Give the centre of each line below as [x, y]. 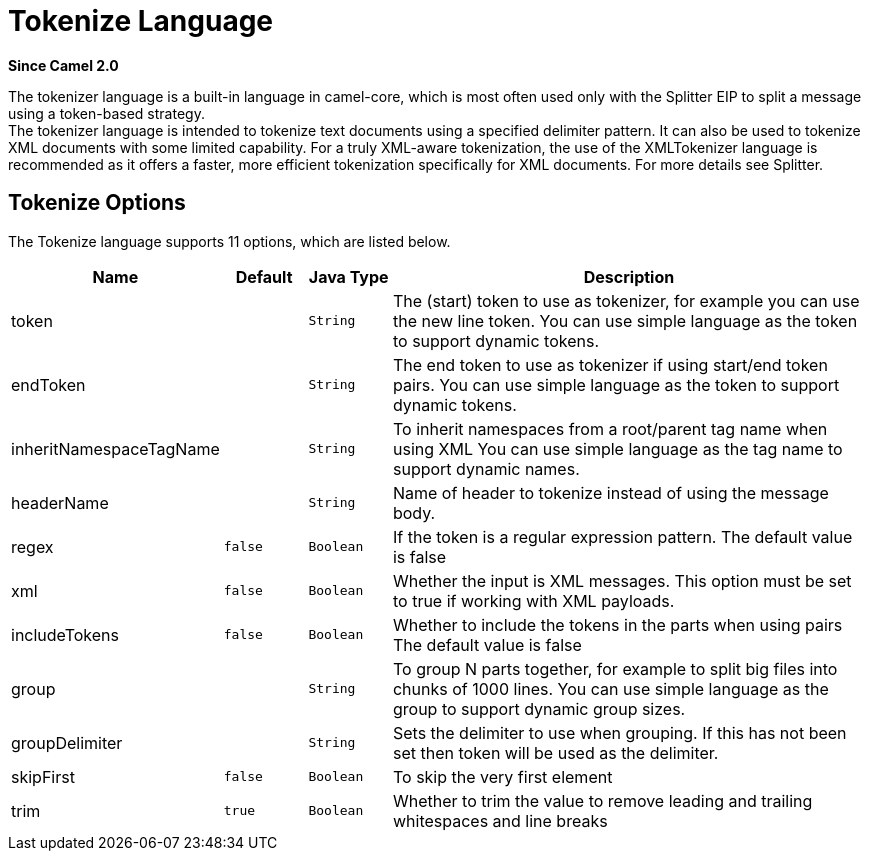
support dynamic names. [486, 468]
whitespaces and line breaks [500, 820]
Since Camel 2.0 [63, 65]
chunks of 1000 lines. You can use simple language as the [610, 688]
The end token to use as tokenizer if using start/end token [610, 364]
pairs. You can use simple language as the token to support [616, 384]
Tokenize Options [97, 203]
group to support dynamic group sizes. [539, 708]
